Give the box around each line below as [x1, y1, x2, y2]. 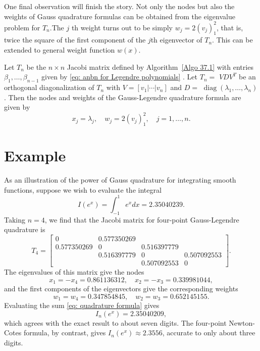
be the [26, 61, 46, 72]
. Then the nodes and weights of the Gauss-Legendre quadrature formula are [4, 92, 241, 102]
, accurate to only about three [162, 327, 255, 338]
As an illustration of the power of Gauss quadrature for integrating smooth [4, 174, 236, 185]
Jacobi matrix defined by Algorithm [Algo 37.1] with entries [67, 61, 253, 72]
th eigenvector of [150, 34, 202, 45]
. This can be [212, 34, 253, 45]
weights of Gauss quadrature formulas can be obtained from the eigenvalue [4, 11, 235, 21]
